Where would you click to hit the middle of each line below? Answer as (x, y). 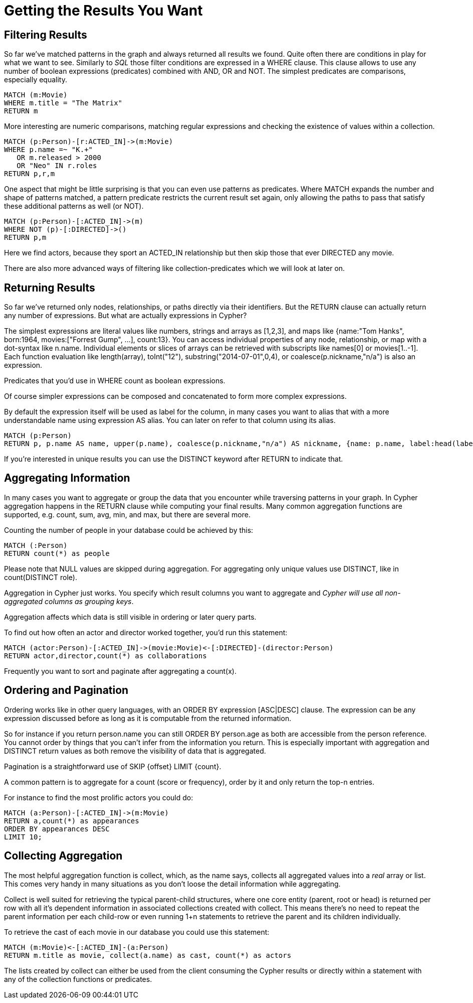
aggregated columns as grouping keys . (69, 601)
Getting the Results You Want (103, 11)
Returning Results (50, 288)
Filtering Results (46, 35)
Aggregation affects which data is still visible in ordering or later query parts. (130, 617)
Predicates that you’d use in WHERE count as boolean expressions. (115, 381)
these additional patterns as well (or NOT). (74, 206)
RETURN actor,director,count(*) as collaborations (105, 656)
